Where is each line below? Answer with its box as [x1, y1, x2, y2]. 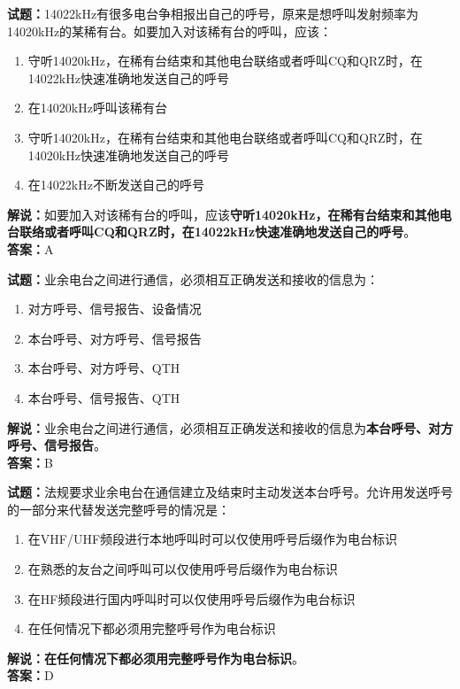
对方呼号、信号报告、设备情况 [27, 299, 202, 318]
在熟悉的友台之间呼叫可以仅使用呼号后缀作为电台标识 [27, 560, 338, 578]
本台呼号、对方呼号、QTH [27, 359, 180, 377]
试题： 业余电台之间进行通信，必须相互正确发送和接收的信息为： [7, 269, 379, 288]
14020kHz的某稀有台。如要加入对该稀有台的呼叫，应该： [7, 21, 333, 40]
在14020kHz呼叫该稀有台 [27, 98, 167, 117]
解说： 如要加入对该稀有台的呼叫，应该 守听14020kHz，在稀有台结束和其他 [7, 205, 440, 223]
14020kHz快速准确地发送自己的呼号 [27, 145, 229, 164]
